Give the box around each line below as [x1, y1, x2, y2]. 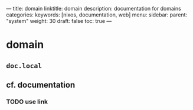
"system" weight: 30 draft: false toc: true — [6, 18, 112, 24]
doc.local [6, 61, 42, 70]
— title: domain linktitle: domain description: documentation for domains [6, 5, 181, 12]
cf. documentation [6, 79, 76, 90]
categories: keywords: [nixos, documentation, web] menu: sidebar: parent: [6, 11, 188, 18]
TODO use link [6, 97, 48, 105]
